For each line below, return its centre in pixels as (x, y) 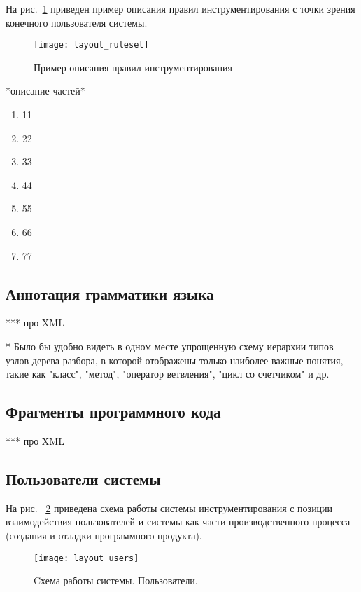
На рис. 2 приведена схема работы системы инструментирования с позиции (169, 508)
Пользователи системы (83, 478)
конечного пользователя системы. (77, 22)
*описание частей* (45, 91)
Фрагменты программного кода (113, 412)
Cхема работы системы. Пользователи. (116, 580)
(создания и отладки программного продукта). (104, 535)
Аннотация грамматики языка (110, 293)
